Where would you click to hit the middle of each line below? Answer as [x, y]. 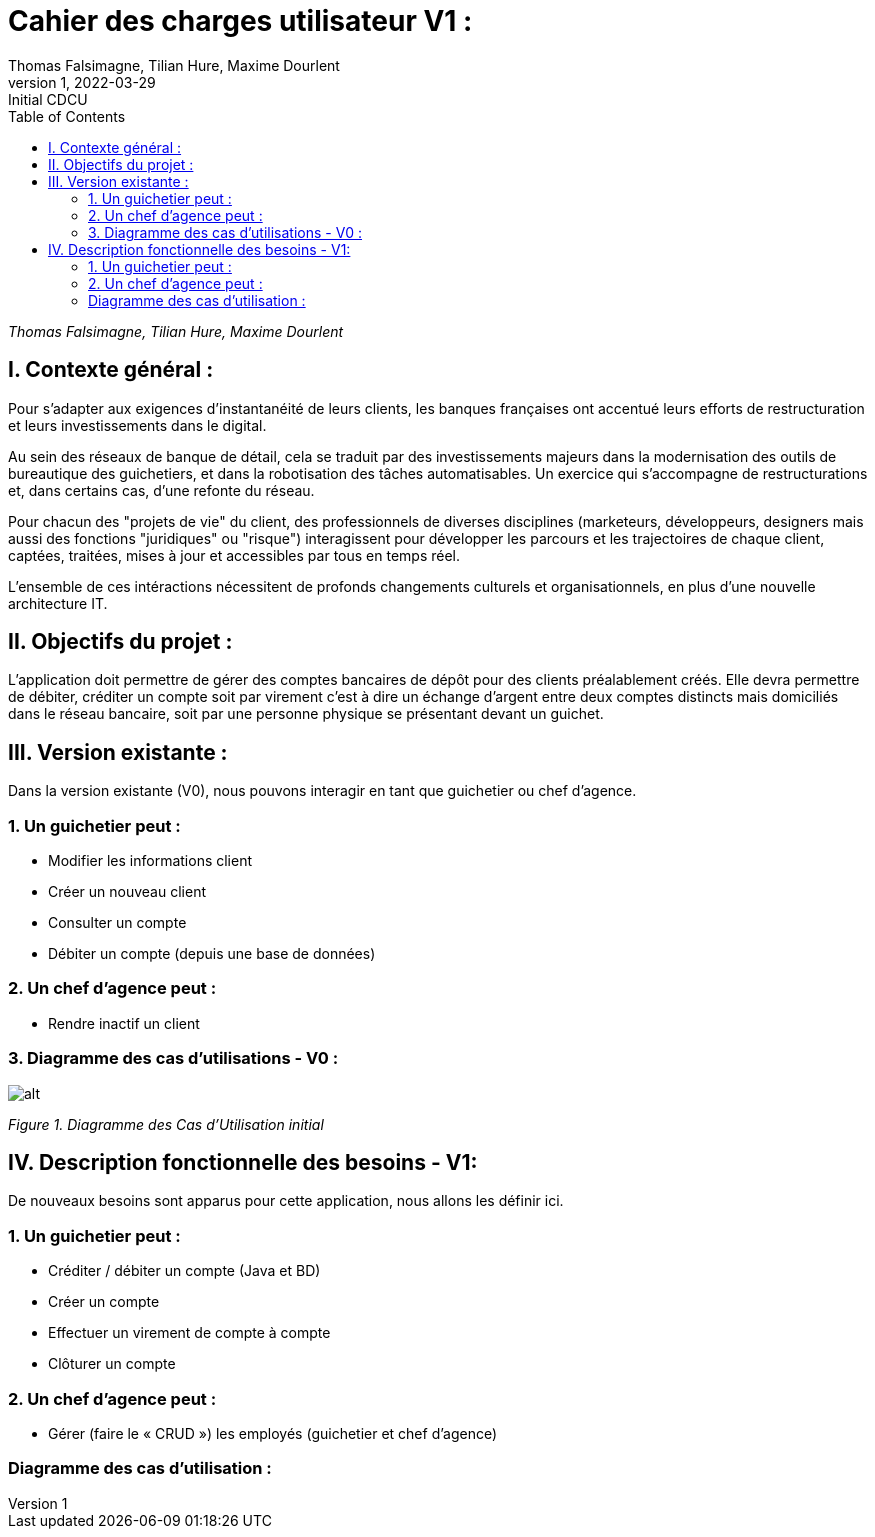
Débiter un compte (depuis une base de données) [212, 954]
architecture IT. [58, 603]
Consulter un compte [117, 923]
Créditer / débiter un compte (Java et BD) [184, 1271]
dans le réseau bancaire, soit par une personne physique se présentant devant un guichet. [306, 714]
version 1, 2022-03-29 [82, 82]
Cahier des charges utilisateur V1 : [240, 21]
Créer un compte [104, 1302]
